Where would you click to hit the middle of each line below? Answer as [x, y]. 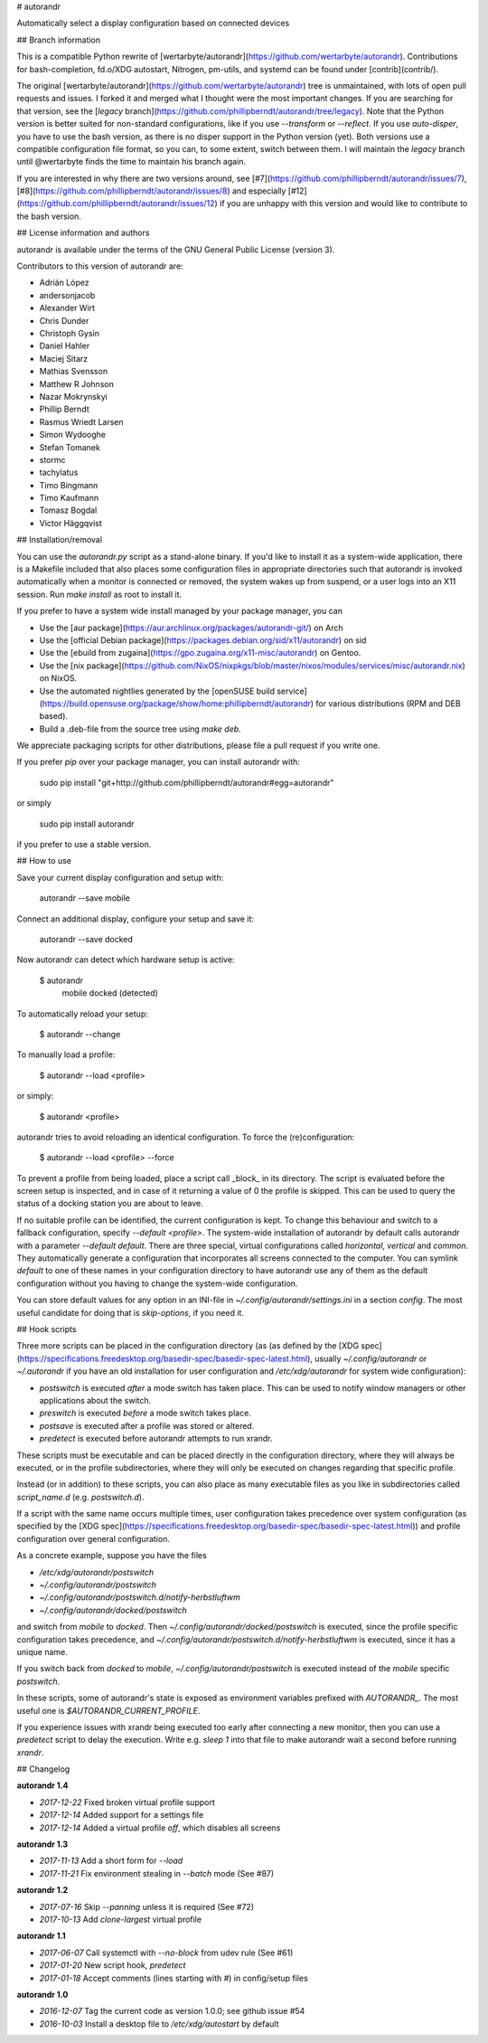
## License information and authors [83, 233]
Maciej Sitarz [64, 358]
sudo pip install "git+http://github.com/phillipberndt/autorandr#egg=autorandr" [187, 782]
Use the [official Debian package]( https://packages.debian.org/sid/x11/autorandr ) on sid [203, 640]
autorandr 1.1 [42, 1936]
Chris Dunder [64, 320]
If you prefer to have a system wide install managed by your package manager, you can [180, 611]
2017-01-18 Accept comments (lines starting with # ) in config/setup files [174, 1978]
